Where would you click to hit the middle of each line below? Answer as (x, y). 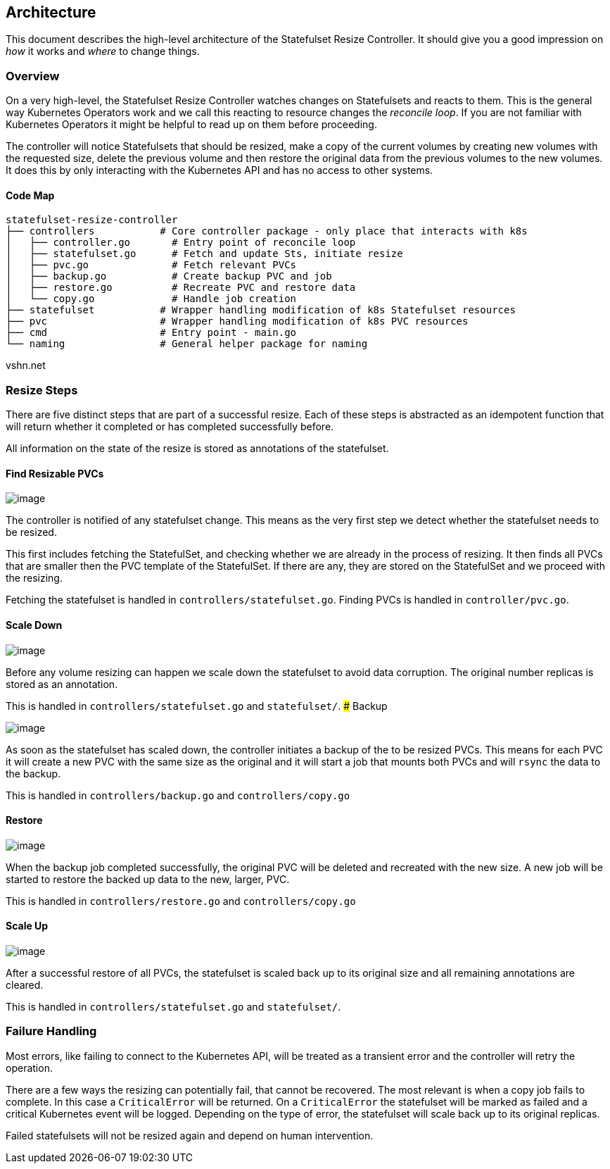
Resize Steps (42, 390)
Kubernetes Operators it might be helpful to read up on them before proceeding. (191, 125)
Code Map (30, 195)
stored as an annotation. (62, 684)
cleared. (25, 985)
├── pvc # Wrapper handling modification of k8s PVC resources (237, 321)
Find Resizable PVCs (55, 473)
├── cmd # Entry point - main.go (151, 333)
